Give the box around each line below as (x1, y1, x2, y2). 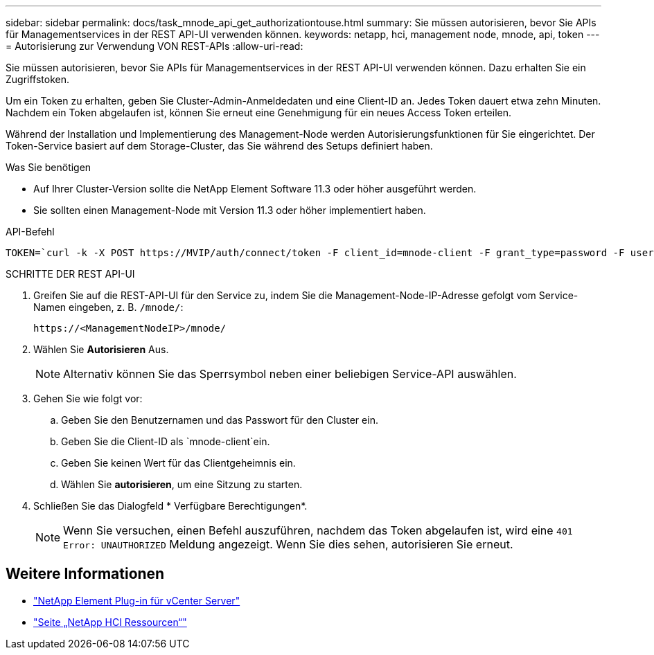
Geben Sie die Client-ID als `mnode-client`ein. (61, 436, 270, 447)
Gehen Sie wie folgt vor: (33, 393, 143, 404)
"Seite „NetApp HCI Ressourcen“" (33, 616, 187, 628)
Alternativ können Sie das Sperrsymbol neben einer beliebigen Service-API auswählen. (63, 367, 517, 381)
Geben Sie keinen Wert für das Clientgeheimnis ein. (61, 457, 296, 469)
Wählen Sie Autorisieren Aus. (33, 343, 169, 355)
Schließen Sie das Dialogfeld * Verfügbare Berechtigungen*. (33, 500, 308, 512)
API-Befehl (6, 226, 55, 237)
